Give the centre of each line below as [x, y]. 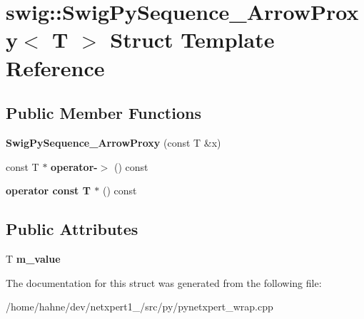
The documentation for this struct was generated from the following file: [164, 282]
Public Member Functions [103, 113]
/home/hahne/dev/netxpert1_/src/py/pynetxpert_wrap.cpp [140, 307]
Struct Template [192, 40]
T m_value [33, 258]
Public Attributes [72, 229]
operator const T [48, 190]
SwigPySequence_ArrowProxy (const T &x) [113, 142]
